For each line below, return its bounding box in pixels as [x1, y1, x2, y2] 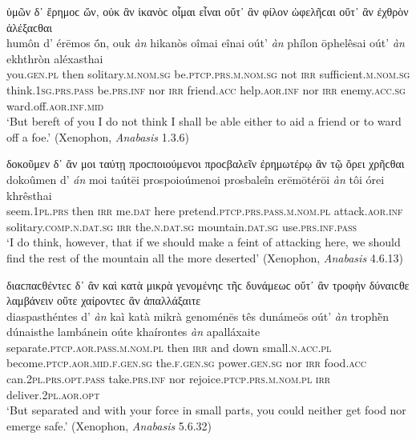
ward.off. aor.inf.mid [6, 97, 104, 114]
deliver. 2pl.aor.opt [6, 386, 100, 402]
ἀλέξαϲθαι [6, 18, 53, 35]
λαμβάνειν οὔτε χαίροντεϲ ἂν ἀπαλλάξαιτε [6, 292, 201, 309]
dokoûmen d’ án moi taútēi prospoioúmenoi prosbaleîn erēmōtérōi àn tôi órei [6, 170, 385, 187]
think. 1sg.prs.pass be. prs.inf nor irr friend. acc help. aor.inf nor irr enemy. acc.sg [6, 81, 406, 98]
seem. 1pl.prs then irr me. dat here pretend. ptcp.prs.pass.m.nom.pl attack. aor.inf [6, 202, 403, 219]
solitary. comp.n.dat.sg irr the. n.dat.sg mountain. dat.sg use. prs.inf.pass [6, 218, 357, 234]
